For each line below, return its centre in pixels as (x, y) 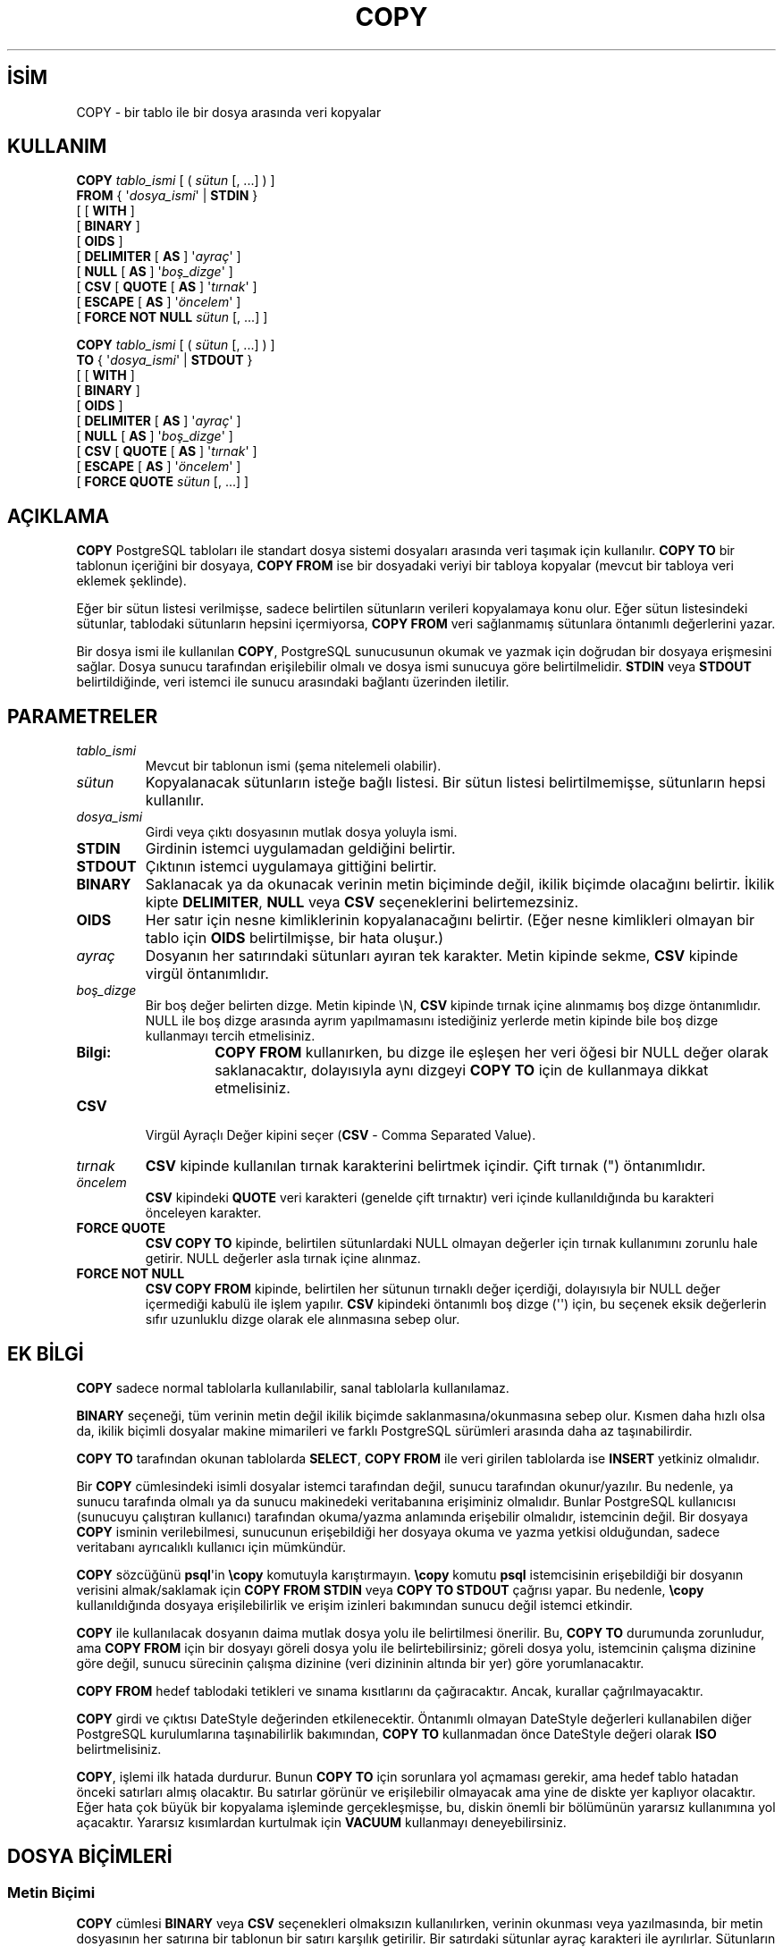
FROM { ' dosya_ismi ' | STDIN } (167, 196)
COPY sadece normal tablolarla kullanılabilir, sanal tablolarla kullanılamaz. (293, 1387)
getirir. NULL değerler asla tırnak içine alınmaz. (283, 1259)
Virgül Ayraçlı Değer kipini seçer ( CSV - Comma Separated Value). (341, 1135)
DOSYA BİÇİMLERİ (90, 1857)
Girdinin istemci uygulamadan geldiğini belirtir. (300, 849)
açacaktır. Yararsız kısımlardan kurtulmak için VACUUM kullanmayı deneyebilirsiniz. (321, 1822)
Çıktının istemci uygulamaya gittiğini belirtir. (291, 867)
